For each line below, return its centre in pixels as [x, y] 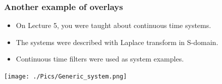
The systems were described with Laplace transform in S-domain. [117, 42]
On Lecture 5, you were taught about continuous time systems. [114, 25]
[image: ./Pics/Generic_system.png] [66, 76]
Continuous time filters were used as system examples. [100, 59]
